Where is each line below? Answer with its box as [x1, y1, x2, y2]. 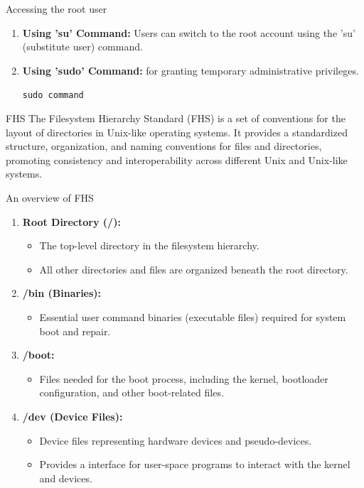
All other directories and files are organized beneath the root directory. [39, 261, 348, 276]
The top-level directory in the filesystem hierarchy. [39, 238, 259, 253]
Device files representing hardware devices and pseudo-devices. [39, 433, 312, 448]
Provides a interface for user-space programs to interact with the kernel [39, 457, 350, 472]
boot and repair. [39, 323, 111, 338]
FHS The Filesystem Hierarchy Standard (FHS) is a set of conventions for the [6, 111, 346, 126]
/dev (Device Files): [22, 408, 123, 423]
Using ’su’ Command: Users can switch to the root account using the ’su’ [22, 25, 355, 40]
